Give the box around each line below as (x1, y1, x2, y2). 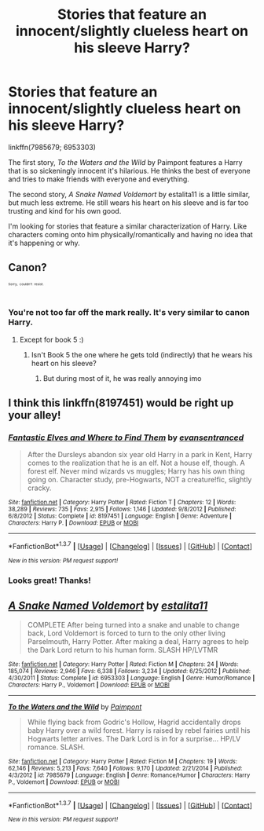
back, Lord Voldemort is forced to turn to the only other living (27, 628, 226, 638)
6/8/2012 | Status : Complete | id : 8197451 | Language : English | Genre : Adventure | (8, 512, 232, 520)
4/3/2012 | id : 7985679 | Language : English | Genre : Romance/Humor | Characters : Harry (8, 771, 251, 779)
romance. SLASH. (27, 742, 85, 752)
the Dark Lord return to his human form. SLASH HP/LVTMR (27, 645, 218, 654)
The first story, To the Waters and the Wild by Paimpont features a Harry (8, 157, 243, 167)
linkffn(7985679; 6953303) (8, 142, 97, 152)
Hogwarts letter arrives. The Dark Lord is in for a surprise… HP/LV (27, 734, 241, 743)
